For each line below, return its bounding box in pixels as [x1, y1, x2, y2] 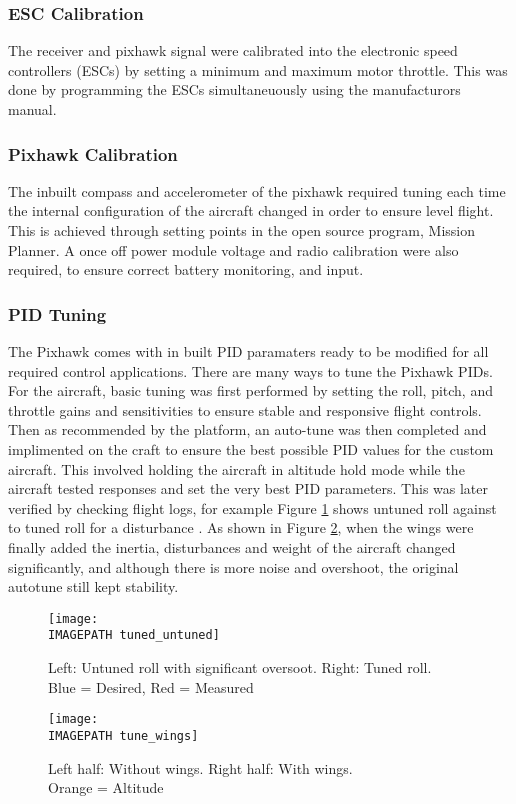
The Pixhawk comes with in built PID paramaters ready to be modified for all [8, 341, 489, 361]
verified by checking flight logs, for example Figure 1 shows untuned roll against [8, 497, 497, 518]
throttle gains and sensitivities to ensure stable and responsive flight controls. [8, 399, 482, 420]
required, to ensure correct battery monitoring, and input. [8, 259, 364, 280]
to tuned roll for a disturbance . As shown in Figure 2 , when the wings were [8, 517, 474, 538]
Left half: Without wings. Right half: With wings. [48, 757, 353, 778]
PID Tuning [8, 301, 107, 326]
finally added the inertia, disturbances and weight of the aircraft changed [8, 536, 456, 557]
